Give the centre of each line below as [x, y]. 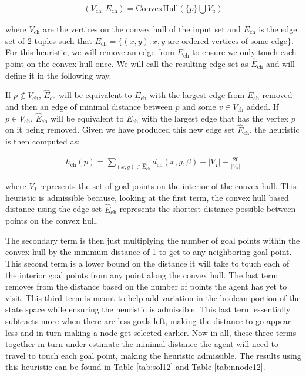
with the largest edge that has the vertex [215, 118]
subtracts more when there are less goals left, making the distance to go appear [148, 321]
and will [280, 64]
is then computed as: [43, 141]
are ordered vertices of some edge [228, 41]
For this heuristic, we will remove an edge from [90, 52]
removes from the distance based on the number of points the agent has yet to [146, 286]
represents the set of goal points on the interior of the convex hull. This [168, 186]
